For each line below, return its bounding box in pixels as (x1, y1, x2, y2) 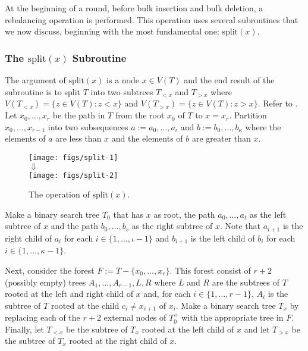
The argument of (5, 74, 66, 86)
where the (245, 120, 281, 133)
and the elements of (111, 132, 183, 145)
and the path (51, 220, 99, 232)
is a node (106, 74, 140, 86)
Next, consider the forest (5, 264, 95, 276)
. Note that (219, 220, 261, 232)
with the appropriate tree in (181, 311, 284, 324)
